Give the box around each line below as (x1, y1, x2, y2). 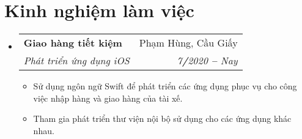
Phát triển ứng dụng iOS (23, 53, 130, 68)
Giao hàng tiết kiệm (23, 36, 122, 50)
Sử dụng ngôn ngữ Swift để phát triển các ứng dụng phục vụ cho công (33, 80, 297, 92)
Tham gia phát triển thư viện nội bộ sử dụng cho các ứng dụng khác (33, 112, 292, 125)
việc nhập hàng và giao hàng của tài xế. (33, 91, 183, 104)
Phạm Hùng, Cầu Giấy (139, 36, 238, 50)
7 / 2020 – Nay (177, 53, 238, 68)
